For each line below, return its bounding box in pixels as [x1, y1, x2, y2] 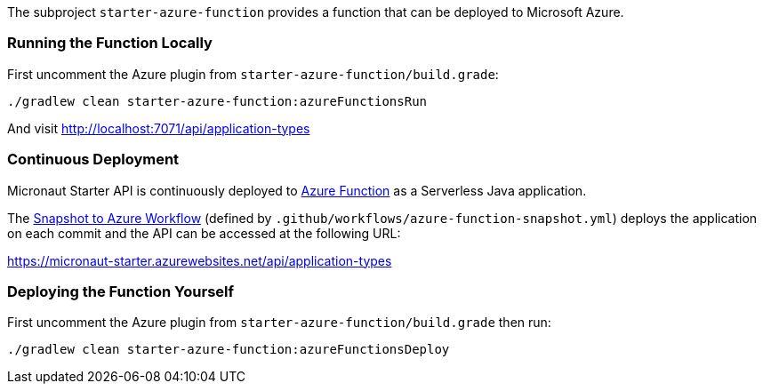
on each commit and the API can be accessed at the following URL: [7, 225, 401, 241]
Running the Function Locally [7, 34, 213, 52]
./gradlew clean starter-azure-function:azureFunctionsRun [7, 93, 428, 108]
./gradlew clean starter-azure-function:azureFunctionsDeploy [7, 342, 450, 357]
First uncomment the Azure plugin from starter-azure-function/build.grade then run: [7, 315, 551, 331]
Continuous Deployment [7, 150, 180, 169]
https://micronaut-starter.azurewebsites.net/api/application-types [7, 252, 392, 268]
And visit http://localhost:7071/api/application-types [7, 120, 310, 136]
